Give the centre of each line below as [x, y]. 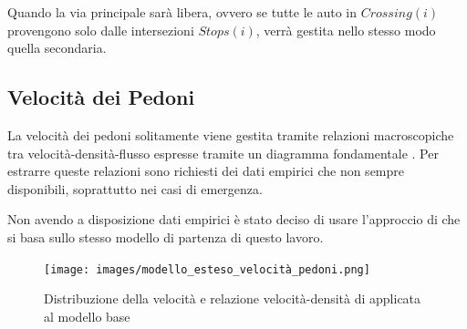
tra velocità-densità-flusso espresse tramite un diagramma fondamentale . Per [223, 153]
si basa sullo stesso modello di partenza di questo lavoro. [166, 236]
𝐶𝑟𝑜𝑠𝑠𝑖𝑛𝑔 [386, 14]
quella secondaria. [57, 48]
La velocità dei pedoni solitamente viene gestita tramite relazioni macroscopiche [231, 134]
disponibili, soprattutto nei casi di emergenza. [135, 188]
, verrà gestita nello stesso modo [346, 30]
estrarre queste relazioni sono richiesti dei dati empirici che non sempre [206, 171]
